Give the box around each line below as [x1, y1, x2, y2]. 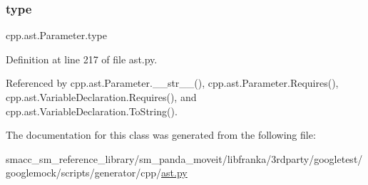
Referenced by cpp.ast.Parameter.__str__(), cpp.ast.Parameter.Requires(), [6, 75, 339, 90]
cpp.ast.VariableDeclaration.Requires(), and [6, 90, 197, 104]
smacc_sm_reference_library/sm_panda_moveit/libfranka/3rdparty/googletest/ [6, 151, 363, 166]
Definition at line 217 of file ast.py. [6, 51, 158, 66]
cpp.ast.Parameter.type [6, 28, 107, 43]
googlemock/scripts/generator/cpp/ [6, 165, 162, 180]
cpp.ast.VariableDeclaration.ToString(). [6, 103, 178, 118]
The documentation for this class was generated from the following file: [6, 127, 316, 142]
